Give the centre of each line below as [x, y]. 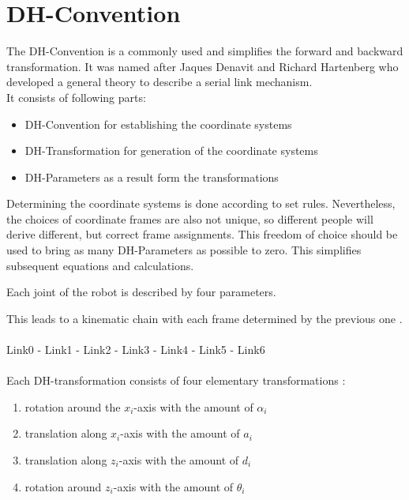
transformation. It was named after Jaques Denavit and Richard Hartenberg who [203, 66]
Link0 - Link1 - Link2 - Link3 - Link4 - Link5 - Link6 [136, 350]
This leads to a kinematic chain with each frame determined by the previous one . [204, 318]
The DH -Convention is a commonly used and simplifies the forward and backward [205, 51]
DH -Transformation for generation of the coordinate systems [171, 150]
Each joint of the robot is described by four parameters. [141, 292]
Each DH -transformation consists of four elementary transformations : [176, 380]
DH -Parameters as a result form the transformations [152, 177]
